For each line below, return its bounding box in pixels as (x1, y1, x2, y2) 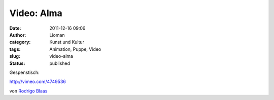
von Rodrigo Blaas (9, 88, 48, 94)
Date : (9, 25, 21, 31)
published (49, 60, 71, 66)
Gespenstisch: (9, 69, 40, 75)
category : (9, 39, 31, 45)
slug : (9, 53, 20, 59)
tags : (9, 46, 21, 52)
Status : (9, 60, 25, 66)
